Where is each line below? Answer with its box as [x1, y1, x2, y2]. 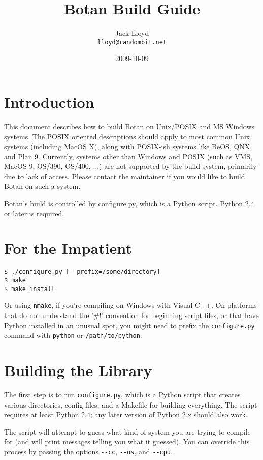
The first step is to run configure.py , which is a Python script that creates [4, 389, 241, 400]
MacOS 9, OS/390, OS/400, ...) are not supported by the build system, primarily [4, 161, 257, 171]
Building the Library [4, 360, 152, 381]
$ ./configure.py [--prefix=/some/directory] [4, 268, 160, 276]
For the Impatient [4, 238, 132, 258]
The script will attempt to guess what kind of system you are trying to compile [4, 426, 251, 437]
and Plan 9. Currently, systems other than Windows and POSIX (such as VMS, [4, 151, 253, 161]
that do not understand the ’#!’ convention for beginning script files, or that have [4, 310, 259, 320]
